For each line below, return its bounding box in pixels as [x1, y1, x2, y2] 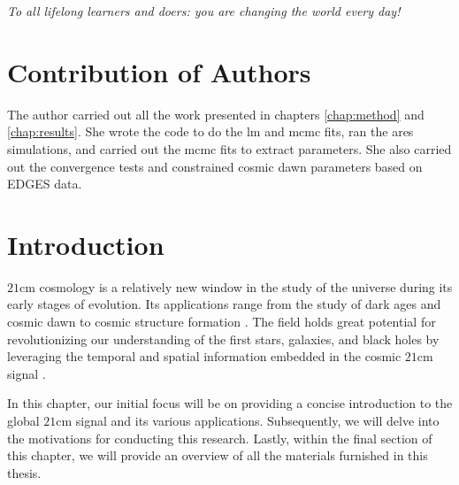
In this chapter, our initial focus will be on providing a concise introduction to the [7, 394, 453, 412]
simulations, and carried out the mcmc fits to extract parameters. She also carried [7, 139, 452, 158]
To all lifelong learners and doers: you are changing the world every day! [7, 2, 401, 19]
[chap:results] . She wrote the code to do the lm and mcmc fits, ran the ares [7, 122, 414, 141]
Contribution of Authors [7, 53, 311, 89]
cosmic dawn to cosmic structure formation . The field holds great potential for [7, 312, 436, 330]
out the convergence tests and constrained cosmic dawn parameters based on [7, 157, 423, 175]
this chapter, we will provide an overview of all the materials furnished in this [7, 446, 428, 465]
